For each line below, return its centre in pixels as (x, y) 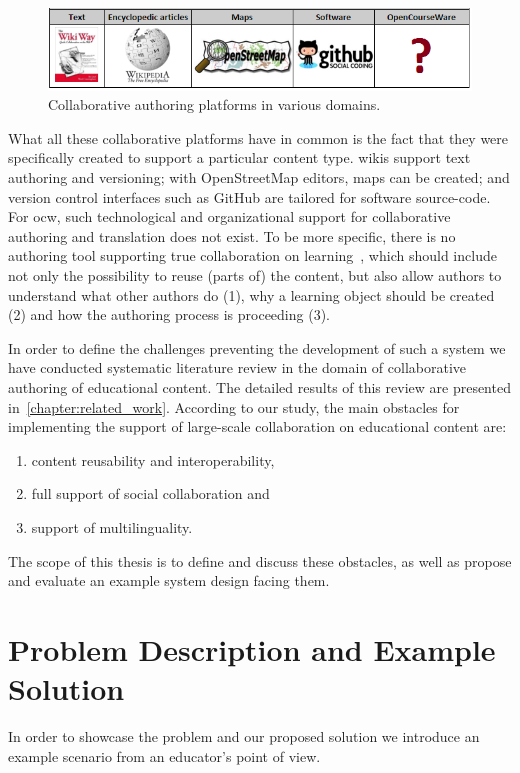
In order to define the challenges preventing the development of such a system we (257, 347)
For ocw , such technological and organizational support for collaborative (229, 216)
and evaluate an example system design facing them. (169, 580)
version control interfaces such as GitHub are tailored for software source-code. (249, 196)
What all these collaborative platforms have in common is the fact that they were (258, 137)
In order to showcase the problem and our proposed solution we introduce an (244, 736)
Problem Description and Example (252, 648)
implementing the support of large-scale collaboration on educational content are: (257, 426)
